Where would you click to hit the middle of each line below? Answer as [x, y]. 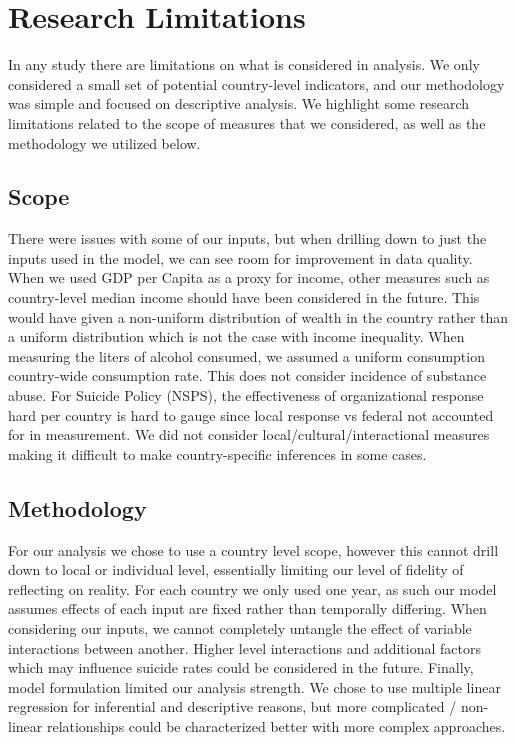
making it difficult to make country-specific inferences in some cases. [217, 453]
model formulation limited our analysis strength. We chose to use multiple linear [254, 686]
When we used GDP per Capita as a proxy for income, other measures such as [249, 277]
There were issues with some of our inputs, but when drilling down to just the [247, 238]
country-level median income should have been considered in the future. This [244, 297]
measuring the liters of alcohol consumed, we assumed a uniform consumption [246, 355]
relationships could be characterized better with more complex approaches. [276, 725]
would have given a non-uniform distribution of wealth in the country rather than [258, 316]
